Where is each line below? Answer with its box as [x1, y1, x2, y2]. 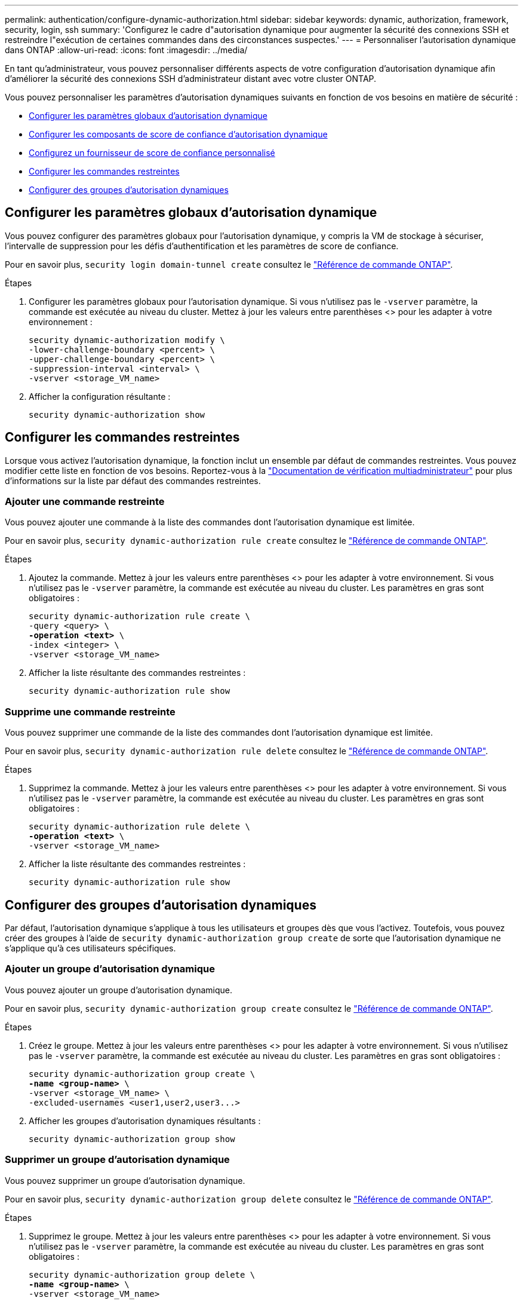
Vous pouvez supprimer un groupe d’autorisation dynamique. [5, 1175, 245, 1186]
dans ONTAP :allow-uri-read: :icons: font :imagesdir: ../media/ [5, 45, 248, 55]
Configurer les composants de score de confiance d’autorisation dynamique [29, 129, 328, 139]
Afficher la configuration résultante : [29, 391, 171, 402]
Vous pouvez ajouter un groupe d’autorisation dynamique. [5, 984, 232, 995]
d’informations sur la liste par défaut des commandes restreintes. [5, 475, 261, 486]
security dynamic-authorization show [29, 409, 205, 420]
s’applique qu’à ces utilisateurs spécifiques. [5, 943, 176, 954]
